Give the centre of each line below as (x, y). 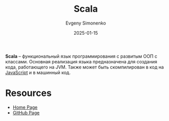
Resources (29, 93)
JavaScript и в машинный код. (38, 72)
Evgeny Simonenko (86, 23)
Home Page (25, 107)
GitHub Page (26, 112)
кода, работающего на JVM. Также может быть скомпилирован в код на (85, 67)
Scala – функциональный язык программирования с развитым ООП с (81, 56)
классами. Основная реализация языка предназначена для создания (81, 61)
